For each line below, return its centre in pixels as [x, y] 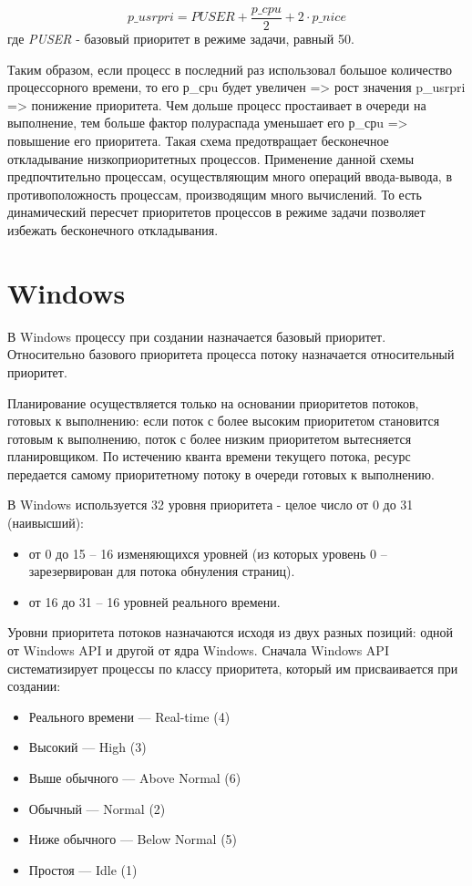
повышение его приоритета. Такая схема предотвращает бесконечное [198, 141]
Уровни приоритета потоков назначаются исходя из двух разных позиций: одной [230, 632]
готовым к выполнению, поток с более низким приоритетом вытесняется [210, 438]
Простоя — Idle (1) [83, 869]
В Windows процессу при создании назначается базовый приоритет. [197, 336]
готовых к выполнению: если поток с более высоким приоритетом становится [224, 421]
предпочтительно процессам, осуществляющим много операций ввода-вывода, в [230, 176]
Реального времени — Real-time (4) [129, 716]
